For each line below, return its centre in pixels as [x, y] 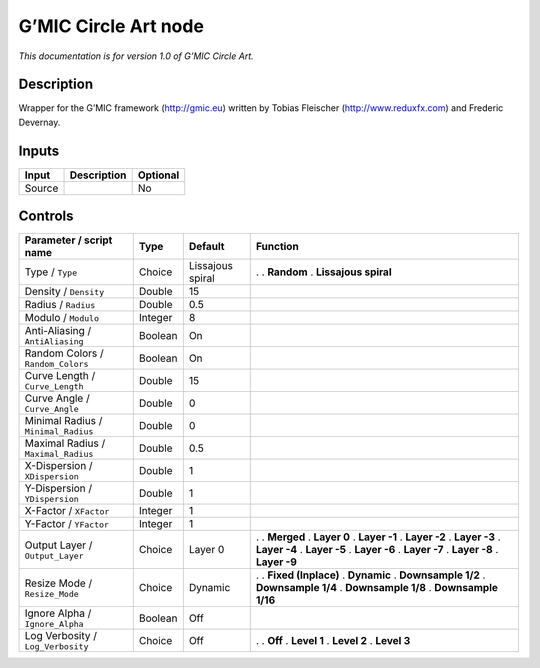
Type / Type [51, 272]
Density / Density [64, 292]
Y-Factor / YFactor [67, 524]
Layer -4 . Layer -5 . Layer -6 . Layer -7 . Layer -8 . [377, 550]
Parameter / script [68, 240]
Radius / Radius [60, 305]
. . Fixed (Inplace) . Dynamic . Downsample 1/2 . [370, 575]
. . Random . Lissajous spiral [323, 272]
